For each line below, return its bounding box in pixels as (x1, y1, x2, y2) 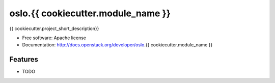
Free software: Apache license (22, 35, 87, 41)
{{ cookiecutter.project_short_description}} (9, 25, 99, 32)
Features (9, 55, 38, 64)
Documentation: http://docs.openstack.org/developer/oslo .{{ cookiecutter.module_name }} (22, 42, 213, 48)
